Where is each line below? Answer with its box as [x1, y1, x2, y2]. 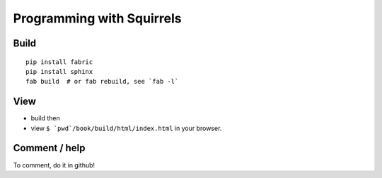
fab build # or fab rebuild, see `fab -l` [25, 77, 179, 86]
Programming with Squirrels [13, 11, 182, 26]
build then [30, 114, 60, 122]
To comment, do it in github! [13, 160, 95, 169]
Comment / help [13, 142, 86, 154]
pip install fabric [25, 58, 93, 66]
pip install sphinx [25, 68, 93, 75]
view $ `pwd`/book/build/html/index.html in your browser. [30, 124, 222, 132]
